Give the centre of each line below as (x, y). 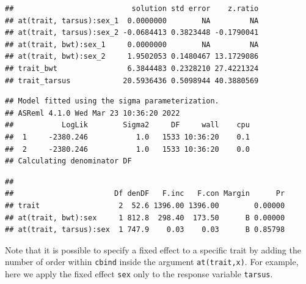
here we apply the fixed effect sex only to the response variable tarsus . (139, 273)
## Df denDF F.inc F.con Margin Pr (145, 194)
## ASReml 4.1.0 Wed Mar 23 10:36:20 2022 (93, 113)
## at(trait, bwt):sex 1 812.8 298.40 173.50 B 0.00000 (145, 218)
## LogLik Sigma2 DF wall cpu (127, 125)
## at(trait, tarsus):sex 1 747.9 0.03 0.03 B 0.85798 (145, 230)
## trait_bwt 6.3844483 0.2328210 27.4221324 (132, 68)
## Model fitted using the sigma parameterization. (112, 101)
